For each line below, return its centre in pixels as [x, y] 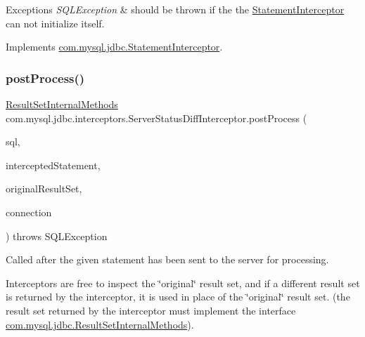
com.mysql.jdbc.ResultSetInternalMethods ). [100, 324]
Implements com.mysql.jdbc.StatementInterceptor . [114, 47]
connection [29, 212]
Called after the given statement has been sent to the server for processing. [167, 259]
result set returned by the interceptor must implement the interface [151, 310]
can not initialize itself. [55, 23]
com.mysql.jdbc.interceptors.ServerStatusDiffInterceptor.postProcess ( [156, 118]
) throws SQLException [57, 236]
